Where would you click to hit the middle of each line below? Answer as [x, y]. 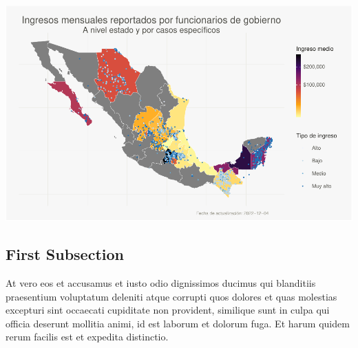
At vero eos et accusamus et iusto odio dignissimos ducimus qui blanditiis [161, 282]
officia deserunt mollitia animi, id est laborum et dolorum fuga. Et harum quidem [178, 323]
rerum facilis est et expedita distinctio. [87, 337]
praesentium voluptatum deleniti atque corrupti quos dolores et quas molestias [171, 296]
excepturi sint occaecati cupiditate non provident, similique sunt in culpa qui [168, 310]
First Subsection [65, 254]
